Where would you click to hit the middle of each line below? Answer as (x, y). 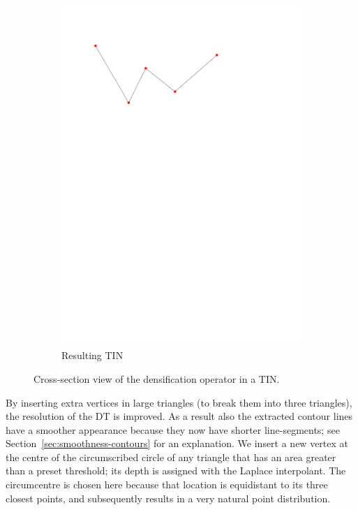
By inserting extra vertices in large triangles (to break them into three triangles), (179, 402)
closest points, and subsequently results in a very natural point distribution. (168, 498)
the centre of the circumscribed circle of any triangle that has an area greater (171, 457)
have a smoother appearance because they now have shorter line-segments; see (173, 429)
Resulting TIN (92, 355)
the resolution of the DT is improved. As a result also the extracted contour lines (179, 416)
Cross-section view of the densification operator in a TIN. (157, 378)
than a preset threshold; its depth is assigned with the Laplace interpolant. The (176, 471)
